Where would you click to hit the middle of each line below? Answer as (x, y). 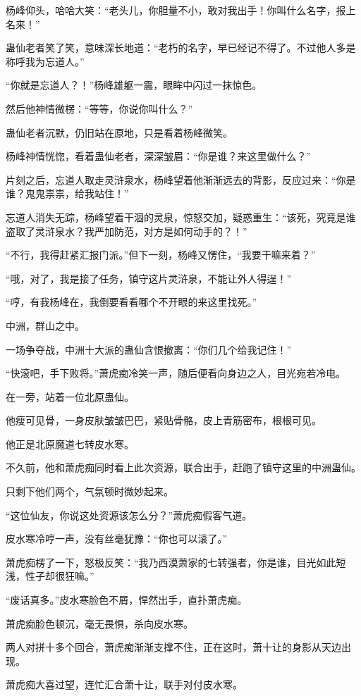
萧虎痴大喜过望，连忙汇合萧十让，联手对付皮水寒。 (124, 684)
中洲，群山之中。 (45, 325)
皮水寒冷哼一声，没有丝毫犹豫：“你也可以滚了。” (117, 539)
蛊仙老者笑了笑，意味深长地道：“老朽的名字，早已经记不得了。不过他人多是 (181, 48)
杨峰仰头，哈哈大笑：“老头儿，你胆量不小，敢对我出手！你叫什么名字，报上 (181, 10)
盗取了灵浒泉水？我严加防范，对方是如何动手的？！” (127, 231)
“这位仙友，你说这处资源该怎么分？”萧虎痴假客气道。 (129, 515)
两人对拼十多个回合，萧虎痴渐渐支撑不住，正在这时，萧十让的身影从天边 (173, 647)
